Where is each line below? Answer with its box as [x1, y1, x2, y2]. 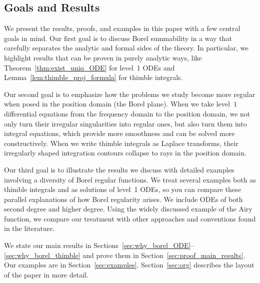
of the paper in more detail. [4, 269, 88, 279]
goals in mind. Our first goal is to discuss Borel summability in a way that [4, 32, 232, 43]
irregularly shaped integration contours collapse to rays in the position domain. [4, 147, 246, 158]
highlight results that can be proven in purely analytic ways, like [4, 52, 202, 62]
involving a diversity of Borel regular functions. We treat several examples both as [4, 174, 256, 184]
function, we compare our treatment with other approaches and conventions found [4, 213, 256, 223]
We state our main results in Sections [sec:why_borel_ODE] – [4, 240, 194, 250]
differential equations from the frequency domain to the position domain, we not [4, 108, 250, 118]
